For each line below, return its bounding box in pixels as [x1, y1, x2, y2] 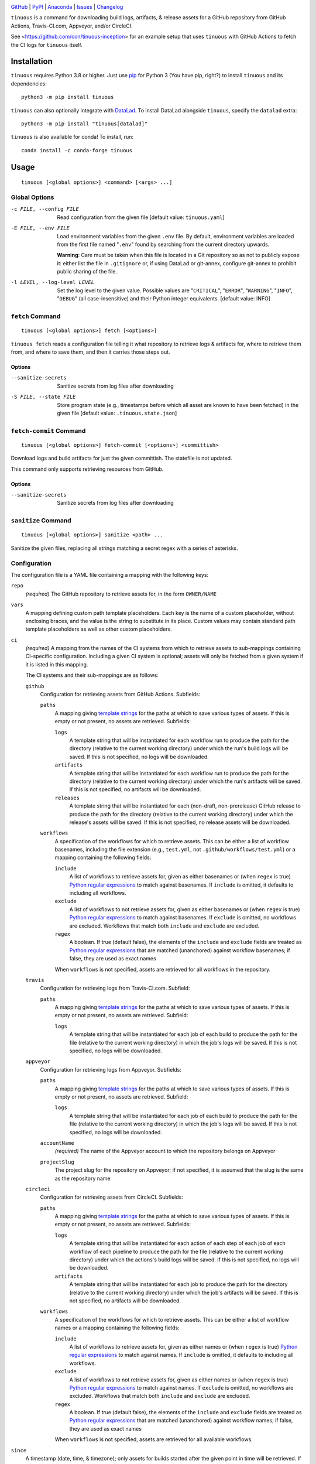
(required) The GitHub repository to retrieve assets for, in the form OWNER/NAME [25, 590, 217, 597]
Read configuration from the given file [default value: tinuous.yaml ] [57, 214, 225, 221]
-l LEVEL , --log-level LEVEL [11, 279, 95, 286]
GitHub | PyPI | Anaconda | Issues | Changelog [11, 4, 123, 10]
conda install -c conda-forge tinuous [21, 147, 133, 153]
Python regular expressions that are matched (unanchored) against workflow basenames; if [69, 946, 291, 954]
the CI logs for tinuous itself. [11, 41, 83, 48]
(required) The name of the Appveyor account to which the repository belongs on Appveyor [54, 1148, 276, 1155]
